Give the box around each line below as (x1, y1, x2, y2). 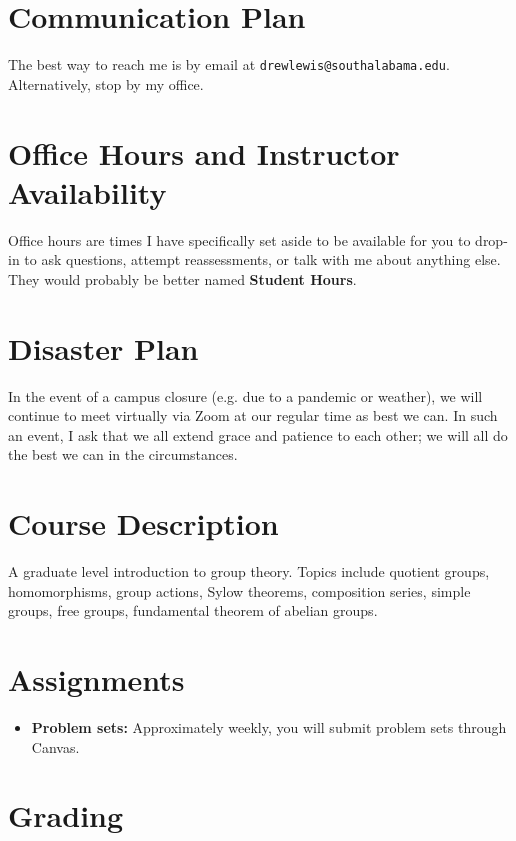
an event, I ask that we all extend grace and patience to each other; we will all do (8, 424, 508, 445)
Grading (8, 795, 124, 836)
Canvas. (31, 736, 80, 757)
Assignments (8, 659, 185, 700)
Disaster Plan (8, 327, 199, 368)
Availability (8, 171, 167, 212)
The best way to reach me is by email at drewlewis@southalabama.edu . (8, 54, 450, 75)
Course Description (8, 503, 279, 544)
